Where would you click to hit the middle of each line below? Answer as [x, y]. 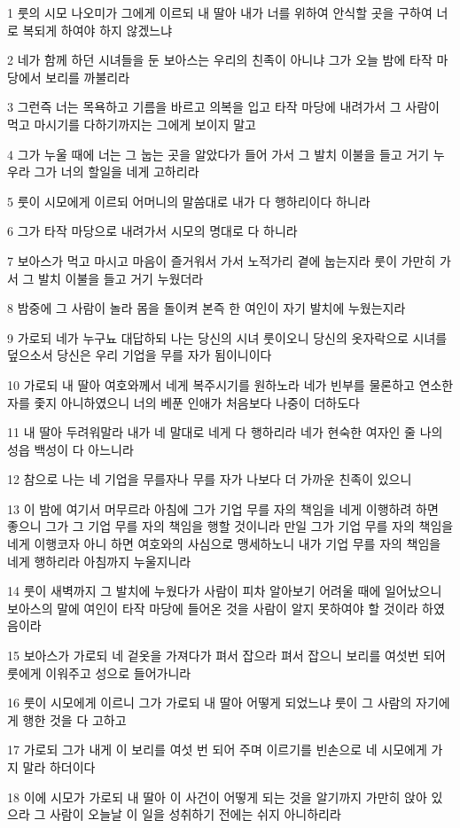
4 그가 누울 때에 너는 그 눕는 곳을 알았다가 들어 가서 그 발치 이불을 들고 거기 [218, 154]
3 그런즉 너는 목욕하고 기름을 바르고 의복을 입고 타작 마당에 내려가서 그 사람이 [223, 107]
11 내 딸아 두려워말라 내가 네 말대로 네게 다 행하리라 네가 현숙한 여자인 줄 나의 [225, 432]
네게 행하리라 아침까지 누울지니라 [99, 561]
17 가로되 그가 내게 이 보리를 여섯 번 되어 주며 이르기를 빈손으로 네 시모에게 [217, 750]
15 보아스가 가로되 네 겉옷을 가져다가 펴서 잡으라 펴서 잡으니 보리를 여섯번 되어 [226, 656]
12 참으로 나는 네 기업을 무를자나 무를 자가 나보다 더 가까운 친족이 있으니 [210, 479]
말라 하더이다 [59, 767]
